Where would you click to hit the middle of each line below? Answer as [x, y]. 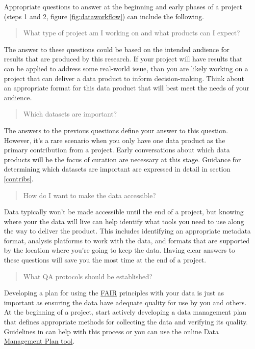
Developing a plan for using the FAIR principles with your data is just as [114, 293]
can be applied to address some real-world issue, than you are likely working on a [126, 68]
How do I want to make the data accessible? [89, 195]
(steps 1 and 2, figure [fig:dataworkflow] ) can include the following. [104, 16]
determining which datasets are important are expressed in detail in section [117, 169]
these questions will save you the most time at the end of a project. [105, 260]
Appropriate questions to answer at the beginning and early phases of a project [123, 6]
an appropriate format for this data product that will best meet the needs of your [127, 88]
